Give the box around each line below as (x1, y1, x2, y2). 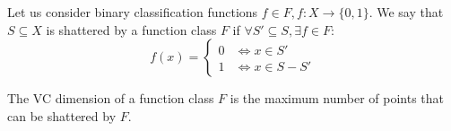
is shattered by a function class (46, 20, 217, 39)
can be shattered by (7, 106, 117, 125)
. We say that (369, 3, 444, 21)
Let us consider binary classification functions (7, 3, 258, 21)
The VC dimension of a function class (7, 89, 214, 108)
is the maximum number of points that (230, 89, 444, 108)
